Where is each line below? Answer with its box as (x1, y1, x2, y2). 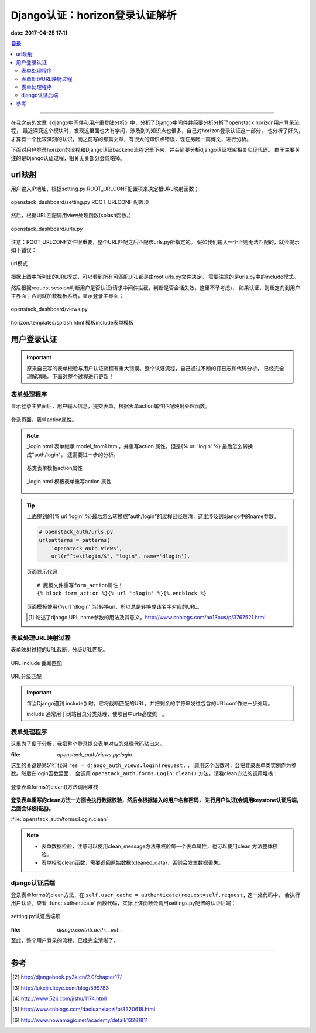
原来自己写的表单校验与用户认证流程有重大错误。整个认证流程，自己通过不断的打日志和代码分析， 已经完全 (26, 364, 284, 371)
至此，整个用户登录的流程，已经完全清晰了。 (11, 937, 119, 944)
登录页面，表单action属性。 (11, 416, 77, 423)
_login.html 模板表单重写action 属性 (26, 478, 112, 485)
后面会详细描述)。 (11, 804, 54, 812)
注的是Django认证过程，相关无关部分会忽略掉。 (11, 154, 126, 161)
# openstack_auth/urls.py (39, 529, 114, 536)
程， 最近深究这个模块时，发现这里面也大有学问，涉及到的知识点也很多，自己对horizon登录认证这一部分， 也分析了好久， (11, 127, 304, 134)
